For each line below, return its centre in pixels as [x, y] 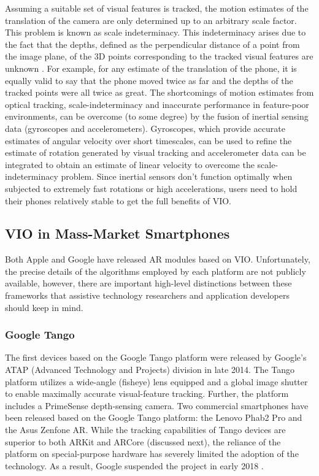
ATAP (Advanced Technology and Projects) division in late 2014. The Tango [150, 370]
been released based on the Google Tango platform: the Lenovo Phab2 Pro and [154, 417]
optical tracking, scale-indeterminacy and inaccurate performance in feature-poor [157, 104]
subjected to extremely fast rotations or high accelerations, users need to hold [151, 188]
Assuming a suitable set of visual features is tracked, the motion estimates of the [157, 8]
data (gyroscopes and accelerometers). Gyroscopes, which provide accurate [145, 128]
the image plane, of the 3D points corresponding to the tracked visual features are [159, 56]
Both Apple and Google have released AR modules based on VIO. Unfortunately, [158, 259]
